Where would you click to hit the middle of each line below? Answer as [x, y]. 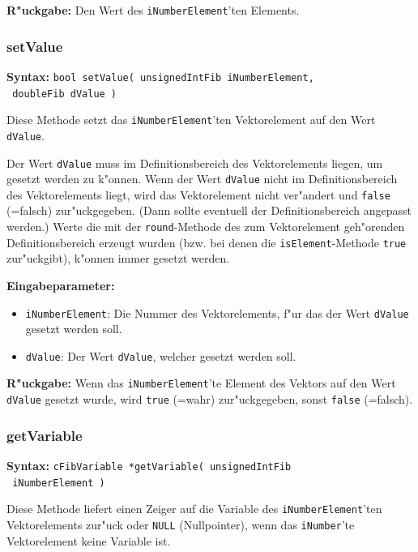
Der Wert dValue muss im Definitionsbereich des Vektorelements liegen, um [195, 163]
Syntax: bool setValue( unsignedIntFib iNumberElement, [160, 76]
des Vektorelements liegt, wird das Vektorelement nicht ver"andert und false [198, 194]
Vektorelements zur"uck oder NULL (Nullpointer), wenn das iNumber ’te [181, 524]
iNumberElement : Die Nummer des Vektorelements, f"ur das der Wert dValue [217, 312]
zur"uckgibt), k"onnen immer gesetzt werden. [118, 258]
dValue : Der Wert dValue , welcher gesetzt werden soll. [161, 355]
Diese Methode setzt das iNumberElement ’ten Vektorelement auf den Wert [191, 120]
